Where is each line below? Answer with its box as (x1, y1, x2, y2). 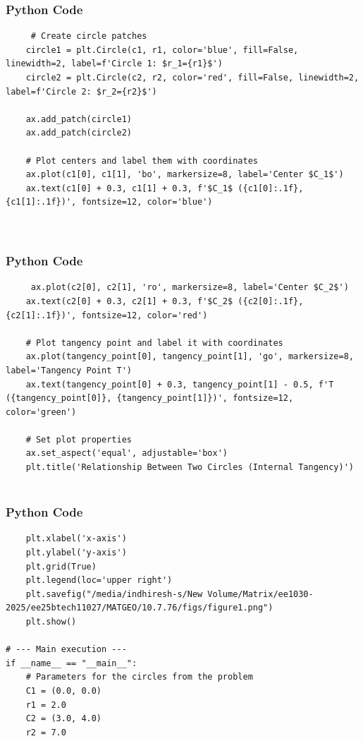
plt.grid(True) (25, 561, 97, 572)
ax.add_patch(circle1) (25, 114, 132, 124)
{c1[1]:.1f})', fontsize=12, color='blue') (6, 197, 213, 207)
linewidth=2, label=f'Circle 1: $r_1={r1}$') (6, 59, 223, 69)
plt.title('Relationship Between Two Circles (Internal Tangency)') (25, 462, 354, 473)
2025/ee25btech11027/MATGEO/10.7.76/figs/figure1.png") (6, 603, 273, 613)
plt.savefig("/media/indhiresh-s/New (25, 589, 203, 599)
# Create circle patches (30, 31, 147, 42)
